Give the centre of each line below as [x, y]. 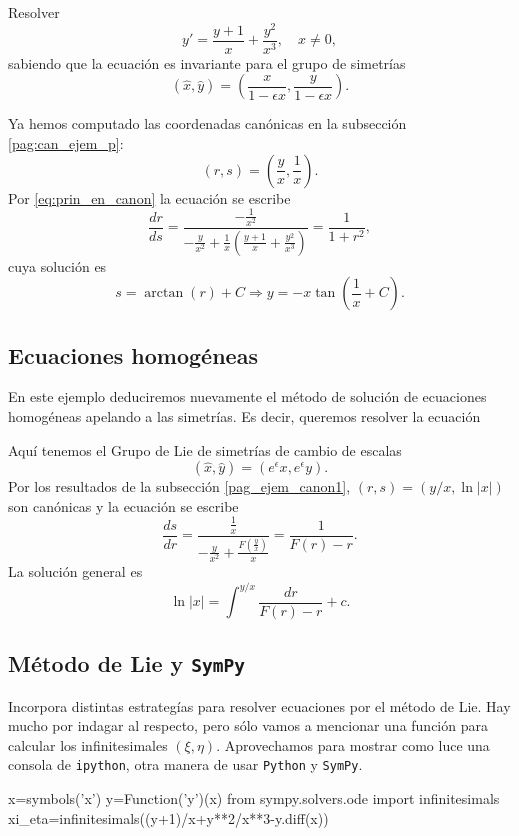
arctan [164, 293]
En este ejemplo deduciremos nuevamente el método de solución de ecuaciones [247, 396]
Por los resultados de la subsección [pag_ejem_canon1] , [179, 486]
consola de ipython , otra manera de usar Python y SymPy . [185, 764]
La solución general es [75, 571]
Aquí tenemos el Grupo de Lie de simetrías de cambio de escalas [205, 449]
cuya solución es [57, 265]
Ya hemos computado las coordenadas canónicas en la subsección [207, 123]
